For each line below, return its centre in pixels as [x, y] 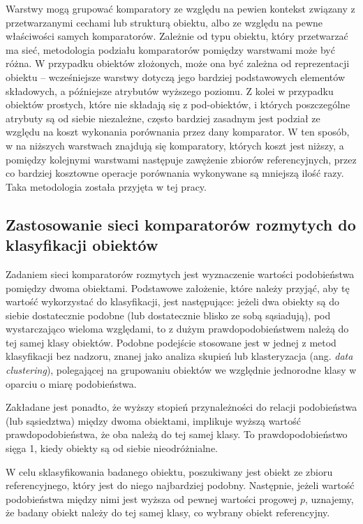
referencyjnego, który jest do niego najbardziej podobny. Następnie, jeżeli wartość [180, 485]
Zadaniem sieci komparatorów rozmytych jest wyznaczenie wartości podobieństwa [180, 274]
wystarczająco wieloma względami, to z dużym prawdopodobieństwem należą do [177, 329]
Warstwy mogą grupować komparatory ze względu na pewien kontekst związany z [180, 8]
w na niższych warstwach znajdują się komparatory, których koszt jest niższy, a [175, 145]
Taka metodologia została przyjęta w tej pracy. [106, 186]
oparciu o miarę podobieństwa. [71, 383]
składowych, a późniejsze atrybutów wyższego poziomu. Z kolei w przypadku [170, 90]
